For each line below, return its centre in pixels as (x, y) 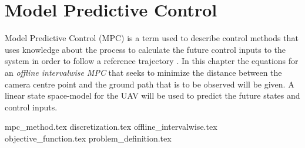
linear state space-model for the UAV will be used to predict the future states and (152, 95)
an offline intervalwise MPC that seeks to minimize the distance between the (143, 72)
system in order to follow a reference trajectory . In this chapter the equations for (152, 61)
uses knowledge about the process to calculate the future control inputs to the (145, 49)
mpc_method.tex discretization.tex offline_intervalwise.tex (111, 127)
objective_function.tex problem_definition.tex (88, 138)
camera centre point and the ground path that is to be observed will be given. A (150, 84)
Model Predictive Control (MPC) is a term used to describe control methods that (152, 38)
